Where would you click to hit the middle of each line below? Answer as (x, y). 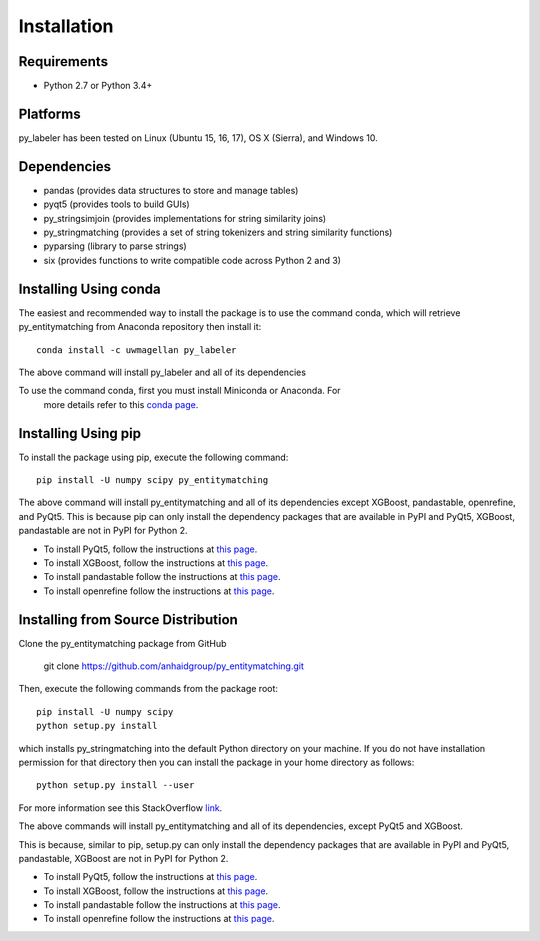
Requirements (63, 61)
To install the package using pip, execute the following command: (153, 457)
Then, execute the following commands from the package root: (148, 689)
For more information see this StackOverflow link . (120, 807)
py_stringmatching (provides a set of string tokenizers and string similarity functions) (218, 232)
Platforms (49, 113)
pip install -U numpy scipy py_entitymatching (152, 479)
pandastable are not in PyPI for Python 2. (103, 531)
